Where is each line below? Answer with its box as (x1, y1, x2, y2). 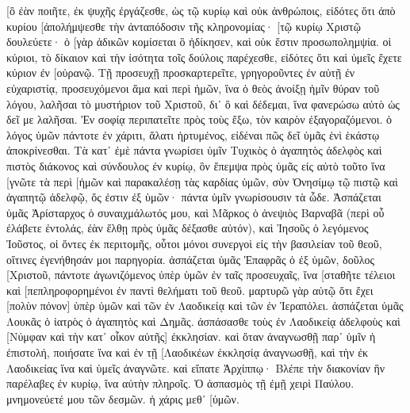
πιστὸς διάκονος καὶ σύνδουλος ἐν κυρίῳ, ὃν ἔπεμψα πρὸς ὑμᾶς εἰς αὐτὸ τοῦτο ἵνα (6, 157, 385, 174)
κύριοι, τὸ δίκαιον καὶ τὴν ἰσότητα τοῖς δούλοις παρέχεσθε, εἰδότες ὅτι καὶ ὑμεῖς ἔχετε (6, 48, 402, 65)
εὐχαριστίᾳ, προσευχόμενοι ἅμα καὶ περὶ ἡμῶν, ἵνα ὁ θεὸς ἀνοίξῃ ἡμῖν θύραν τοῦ (6, 79, 380, 96)
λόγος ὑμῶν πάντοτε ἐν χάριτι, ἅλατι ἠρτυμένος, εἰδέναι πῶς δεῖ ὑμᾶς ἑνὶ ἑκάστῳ (6, 126, 380, 143)
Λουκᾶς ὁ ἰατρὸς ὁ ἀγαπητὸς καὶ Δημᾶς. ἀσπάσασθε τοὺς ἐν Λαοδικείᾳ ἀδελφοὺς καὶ (6, 312, 400, 329)
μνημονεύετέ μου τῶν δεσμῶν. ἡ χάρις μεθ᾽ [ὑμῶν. (6, 390, 239, 407)
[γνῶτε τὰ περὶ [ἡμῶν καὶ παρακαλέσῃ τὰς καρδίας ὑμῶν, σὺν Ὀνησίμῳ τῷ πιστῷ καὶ (6, 173, 398, 189)
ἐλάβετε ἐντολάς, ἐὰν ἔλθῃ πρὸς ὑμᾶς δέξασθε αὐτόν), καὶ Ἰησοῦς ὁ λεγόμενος (6, 220, 369, 236)
